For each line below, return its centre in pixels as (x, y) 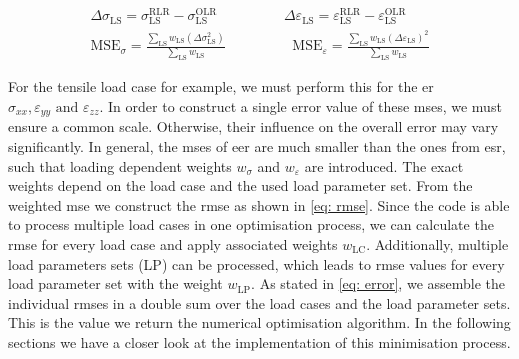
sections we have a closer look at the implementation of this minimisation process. (259, 341)
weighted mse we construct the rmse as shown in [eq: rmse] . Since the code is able (259, 204)
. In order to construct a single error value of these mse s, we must (300, 105)
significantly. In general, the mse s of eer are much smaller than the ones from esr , (257, 145)
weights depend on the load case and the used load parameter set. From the (240, 185)
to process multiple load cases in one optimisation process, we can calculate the (251, 224)
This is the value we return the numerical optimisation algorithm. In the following (259, 322)
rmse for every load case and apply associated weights (173, 243)
